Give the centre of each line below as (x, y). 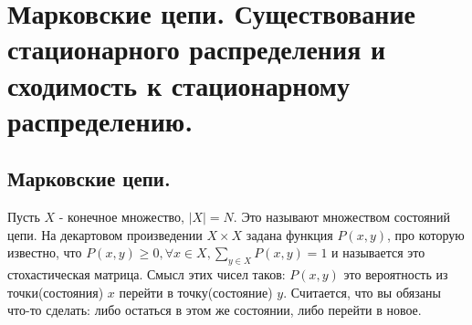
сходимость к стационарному (178, 84)
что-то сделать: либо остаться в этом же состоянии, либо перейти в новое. (215, 310)
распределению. (100, 120)
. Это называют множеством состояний (342, 217)
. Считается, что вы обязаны (362, 292)
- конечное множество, (121, 217)
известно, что (45, 252)
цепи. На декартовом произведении (105, 234)
